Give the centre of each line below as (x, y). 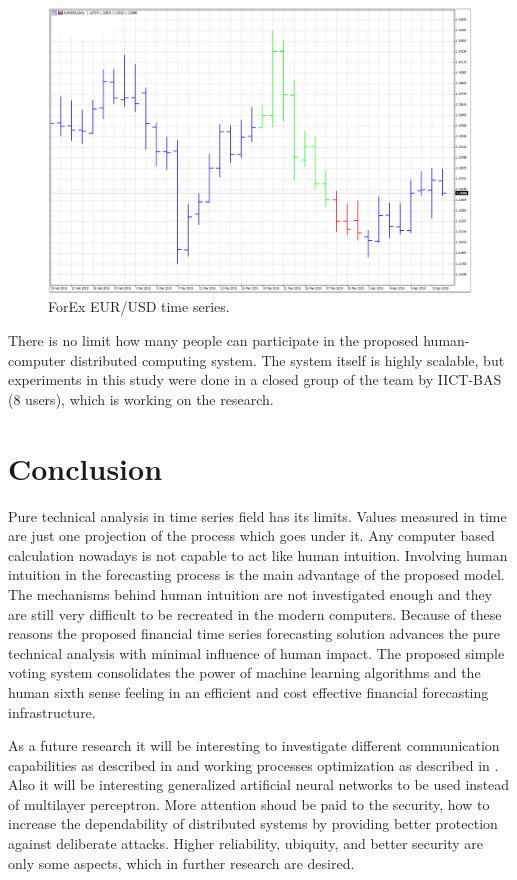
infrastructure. (52, 711)
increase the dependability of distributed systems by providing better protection (253, 823)
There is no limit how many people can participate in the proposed (213, 340)
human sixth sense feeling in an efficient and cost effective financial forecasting (248, 691)
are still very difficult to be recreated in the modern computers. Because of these (255, 613)
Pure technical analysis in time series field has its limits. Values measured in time (257, 515)
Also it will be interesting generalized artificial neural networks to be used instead (259, 784)
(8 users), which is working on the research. (141, 398)
